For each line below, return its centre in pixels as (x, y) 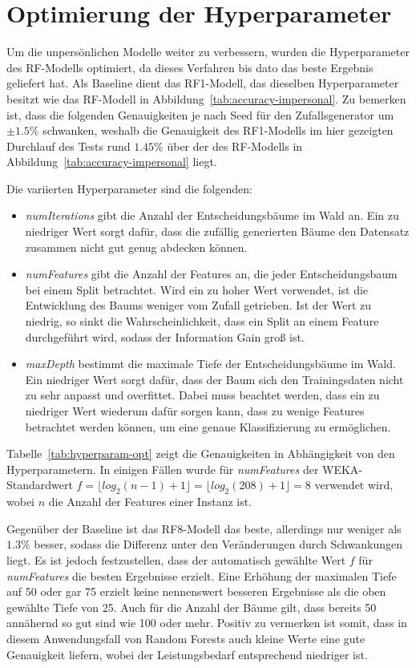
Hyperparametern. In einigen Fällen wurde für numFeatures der (163, 469)
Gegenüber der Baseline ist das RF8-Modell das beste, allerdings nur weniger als (204, 528)
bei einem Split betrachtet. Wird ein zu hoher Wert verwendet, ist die (197, 289)
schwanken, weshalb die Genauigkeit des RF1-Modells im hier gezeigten (218, 130)
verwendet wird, (354, 485)
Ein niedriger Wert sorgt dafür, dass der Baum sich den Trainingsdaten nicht (214, 379)
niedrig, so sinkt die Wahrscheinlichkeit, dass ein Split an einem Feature (202, 321)
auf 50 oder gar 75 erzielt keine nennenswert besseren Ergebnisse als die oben (196, 591)
